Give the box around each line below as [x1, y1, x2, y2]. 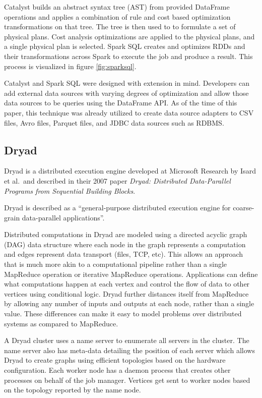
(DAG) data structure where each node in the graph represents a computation [4, 239, 246, 249]
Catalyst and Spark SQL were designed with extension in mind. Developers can [4, 78, 249, 88]
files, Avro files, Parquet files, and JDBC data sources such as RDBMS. [4, 117, 224, 128]
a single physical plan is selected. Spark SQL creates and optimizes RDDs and [4, 41, 245, 51]
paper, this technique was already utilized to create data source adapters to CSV [4, 107, 254, 118]
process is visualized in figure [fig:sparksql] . [4, 61, 137, 71]
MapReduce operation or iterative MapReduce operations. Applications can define [4, 268, 258, 279]
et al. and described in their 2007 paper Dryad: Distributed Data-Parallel [4, 175, 231, 186]
